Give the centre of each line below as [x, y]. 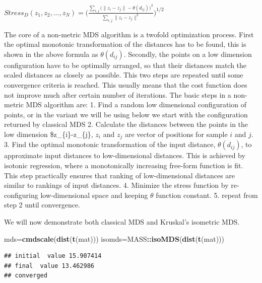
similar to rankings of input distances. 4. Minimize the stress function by [116, 185]
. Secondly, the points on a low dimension [188, 54]
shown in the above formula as [51, 54]
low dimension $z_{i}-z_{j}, [49, 134]
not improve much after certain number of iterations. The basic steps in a [118, 94]
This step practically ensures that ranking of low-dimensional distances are [120, 175]
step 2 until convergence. [42, 205]
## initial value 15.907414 [53, 256]
